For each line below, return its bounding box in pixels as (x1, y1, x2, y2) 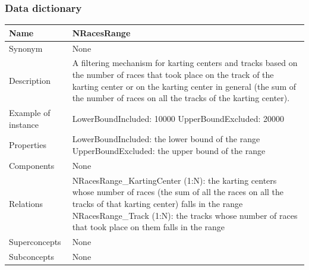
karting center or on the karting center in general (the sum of (72, 80, 296, 92)
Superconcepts (9, 235, 61, 247)
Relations (9, 197, 43, 209)
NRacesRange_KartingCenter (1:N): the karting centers (72, 174, 277, 186)
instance (9, 118, 39, 130)
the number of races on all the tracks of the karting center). (72, 92, 290, 104)
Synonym (9, 42, 43, 54)
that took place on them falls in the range (72, 221, 225, 233)
